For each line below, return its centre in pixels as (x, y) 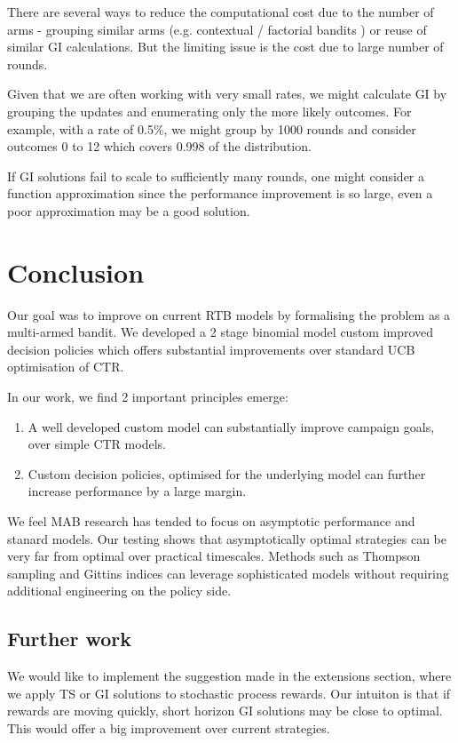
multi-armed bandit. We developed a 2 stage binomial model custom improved (221, 332)
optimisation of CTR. (66, 367)
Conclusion (76, 272)
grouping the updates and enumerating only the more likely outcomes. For (209, 111)
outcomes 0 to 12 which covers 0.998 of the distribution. (159, 146)
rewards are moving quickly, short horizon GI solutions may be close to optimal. (225, 711)
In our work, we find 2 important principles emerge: (148, 397)
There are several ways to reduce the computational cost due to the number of (221, 12)
